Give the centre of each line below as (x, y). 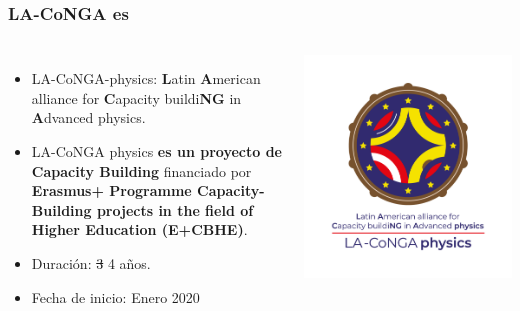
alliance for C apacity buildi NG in (136, 97)
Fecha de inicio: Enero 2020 (115, 296)
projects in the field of (175, 209)
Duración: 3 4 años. (91, 262)
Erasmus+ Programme (111, 190)
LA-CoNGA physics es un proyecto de (156, 151)
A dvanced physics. (88, 117)
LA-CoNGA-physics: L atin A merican (146, 78)
